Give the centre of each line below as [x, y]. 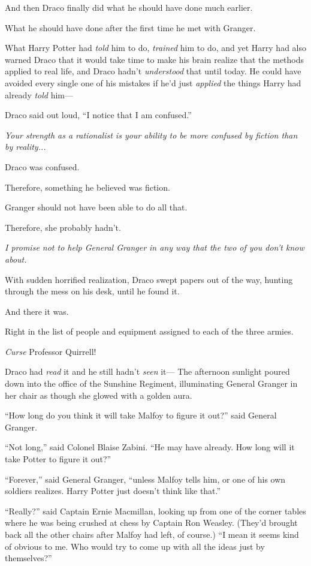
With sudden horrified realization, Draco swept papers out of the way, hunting [149, 279]
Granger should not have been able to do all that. [96, 207]
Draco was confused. [42, 166]
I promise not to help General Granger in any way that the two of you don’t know [155, 247]
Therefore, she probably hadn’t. [63, 227]
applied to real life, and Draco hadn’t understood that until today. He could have [153, 71]
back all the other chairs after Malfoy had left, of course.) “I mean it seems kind [152, 534]
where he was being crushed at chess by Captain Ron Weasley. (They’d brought [151, 523]
